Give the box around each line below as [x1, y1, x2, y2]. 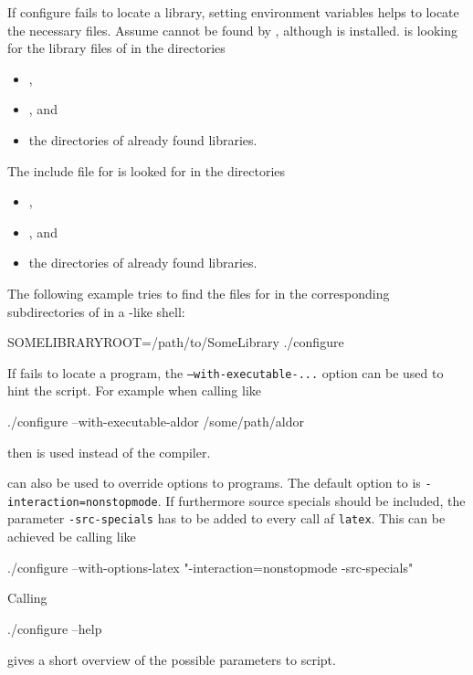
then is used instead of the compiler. [7, 442, 211, 461]
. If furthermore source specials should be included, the [157, 490, 466, 510]
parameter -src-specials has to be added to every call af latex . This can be [7, 509, 446, 528]
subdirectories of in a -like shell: [7, 301, 185, 321]
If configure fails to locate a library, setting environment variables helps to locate [7, 3, 459, 21]
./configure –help [7, 618, 102, 638]
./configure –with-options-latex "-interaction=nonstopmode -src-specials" [7, 557, 414, 576]
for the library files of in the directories [7, 38, 226, 58]
